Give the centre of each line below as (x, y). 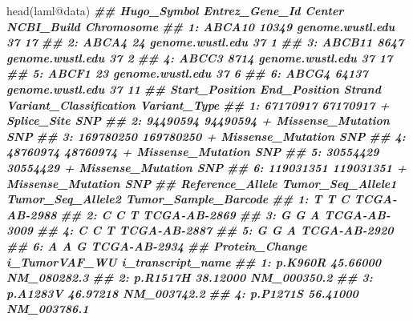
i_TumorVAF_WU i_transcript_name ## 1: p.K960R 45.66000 (194, 261)
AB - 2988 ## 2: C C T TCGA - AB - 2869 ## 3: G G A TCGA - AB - (198, 214)
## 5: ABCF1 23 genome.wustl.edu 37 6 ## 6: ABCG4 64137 (187, 73)
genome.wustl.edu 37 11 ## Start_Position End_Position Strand (194, 88)
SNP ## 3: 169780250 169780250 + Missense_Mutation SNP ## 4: (206, 136)
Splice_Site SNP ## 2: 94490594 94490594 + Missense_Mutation (198, 120)
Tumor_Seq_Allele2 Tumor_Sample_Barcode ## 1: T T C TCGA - (202, 199)
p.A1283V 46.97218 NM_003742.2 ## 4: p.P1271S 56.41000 (182, 293)
